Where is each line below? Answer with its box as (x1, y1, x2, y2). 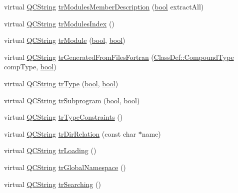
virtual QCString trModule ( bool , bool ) (4, 35, 125, 45)
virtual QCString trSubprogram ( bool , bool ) (4, 95, 140, 105)
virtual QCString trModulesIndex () (4, 18, 114, 28)
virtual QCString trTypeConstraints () (4, 112, 123, 122)
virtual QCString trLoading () (4, 145, 96, 156)
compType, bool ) (4, 61, 56, 72)
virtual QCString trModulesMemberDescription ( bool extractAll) (4, 1, 204, 11)
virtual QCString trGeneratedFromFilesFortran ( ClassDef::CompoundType (4, 51, 234, 62)
